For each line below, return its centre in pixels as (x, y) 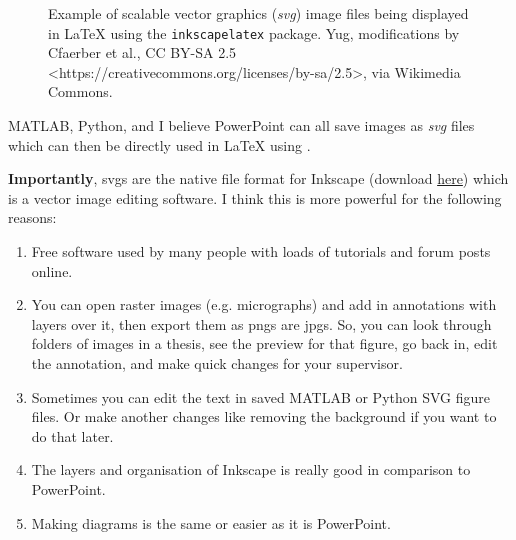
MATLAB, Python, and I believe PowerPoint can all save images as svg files (241, 125)
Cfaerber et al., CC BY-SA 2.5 (142, 52)
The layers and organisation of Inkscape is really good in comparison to (251, 469)
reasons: (32, 217)
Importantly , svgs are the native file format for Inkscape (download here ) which (258, 178)
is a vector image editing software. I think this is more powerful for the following (255, 197)
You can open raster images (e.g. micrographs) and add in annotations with (264, 304)
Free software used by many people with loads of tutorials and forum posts (261, 251)
